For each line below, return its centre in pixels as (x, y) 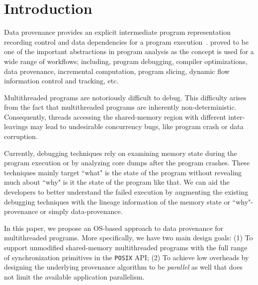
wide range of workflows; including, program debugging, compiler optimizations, (126, 61)
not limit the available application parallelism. (74, 276)
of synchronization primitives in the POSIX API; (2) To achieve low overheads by (127, 257)
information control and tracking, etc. (61, 81)
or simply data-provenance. (81, 211)
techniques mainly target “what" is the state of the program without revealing (123, 172)
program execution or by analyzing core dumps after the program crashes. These (127, 163)
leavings (16, 126)
